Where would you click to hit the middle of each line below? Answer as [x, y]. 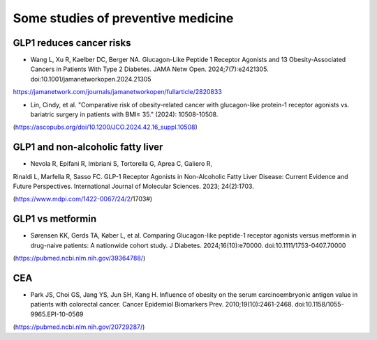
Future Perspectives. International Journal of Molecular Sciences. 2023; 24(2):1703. [133, 186]
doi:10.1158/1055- [319, 304]
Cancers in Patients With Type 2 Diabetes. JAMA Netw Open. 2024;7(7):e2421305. [149, 69]
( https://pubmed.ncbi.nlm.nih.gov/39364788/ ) [79, 258]
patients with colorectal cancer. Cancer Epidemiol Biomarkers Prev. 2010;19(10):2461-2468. [162, 304]
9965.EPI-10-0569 [57, 314]
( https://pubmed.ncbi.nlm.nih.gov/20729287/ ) [79, 327]
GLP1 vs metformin [55, 219]
